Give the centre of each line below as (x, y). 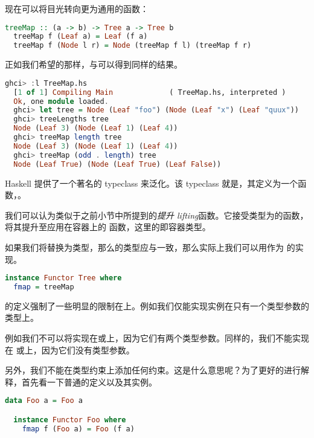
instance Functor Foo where (70, 420)
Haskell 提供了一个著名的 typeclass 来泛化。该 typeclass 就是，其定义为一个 (152, 183)
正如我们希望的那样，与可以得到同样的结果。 (94, 64)
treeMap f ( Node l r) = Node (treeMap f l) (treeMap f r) (133, 46)
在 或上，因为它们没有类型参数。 (70, 349)
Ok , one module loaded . (61, 101)
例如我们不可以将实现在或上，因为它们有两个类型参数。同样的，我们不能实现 (157, 338)
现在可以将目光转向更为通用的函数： (77, 8)
